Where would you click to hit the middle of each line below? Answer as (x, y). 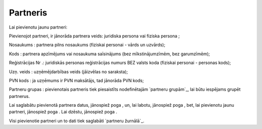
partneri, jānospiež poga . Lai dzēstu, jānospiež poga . (63, 112)
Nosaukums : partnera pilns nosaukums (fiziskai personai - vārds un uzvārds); (87, 45)
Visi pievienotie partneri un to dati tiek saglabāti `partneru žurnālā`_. (77, 121)
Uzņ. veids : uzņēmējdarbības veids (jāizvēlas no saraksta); (68, 72)
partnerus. (19, 96)
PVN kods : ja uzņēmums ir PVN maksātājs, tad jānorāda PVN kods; (76, 81)
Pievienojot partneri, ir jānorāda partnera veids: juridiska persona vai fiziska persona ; (94, 36)
